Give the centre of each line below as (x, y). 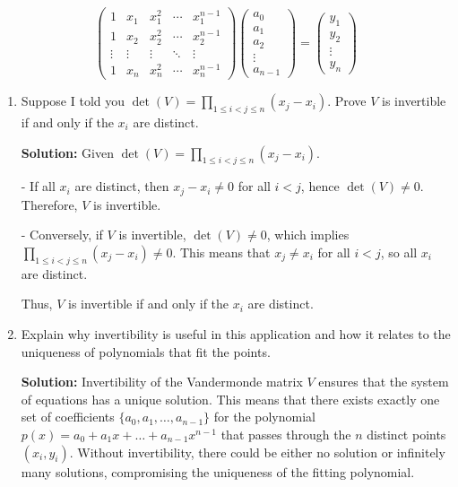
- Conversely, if (62, 235)
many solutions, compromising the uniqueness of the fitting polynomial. (218, 471)
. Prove (347, 101)
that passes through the (286, 434)
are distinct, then (122, 186)
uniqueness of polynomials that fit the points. (146, 351)
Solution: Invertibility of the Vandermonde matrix (162, 382)
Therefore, (49, 204)
